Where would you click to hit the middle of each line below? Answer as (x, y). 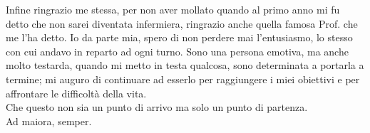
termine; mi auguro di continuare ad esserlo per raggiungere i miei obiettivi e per (183, 79)
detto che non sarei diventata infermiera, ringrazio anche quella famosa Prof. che (182, 23)
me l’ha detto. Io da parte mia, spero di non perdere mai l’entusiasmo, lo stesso (179, 37)
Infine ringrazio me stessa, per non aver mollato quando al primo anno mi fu (173, 9)
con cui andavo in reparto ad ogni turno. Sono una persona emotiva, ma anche (177, 51)
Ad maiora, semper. (49, 121)
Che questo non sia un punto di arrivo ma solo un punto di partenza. (157, 107)
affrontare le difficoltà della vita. (76, 93)
